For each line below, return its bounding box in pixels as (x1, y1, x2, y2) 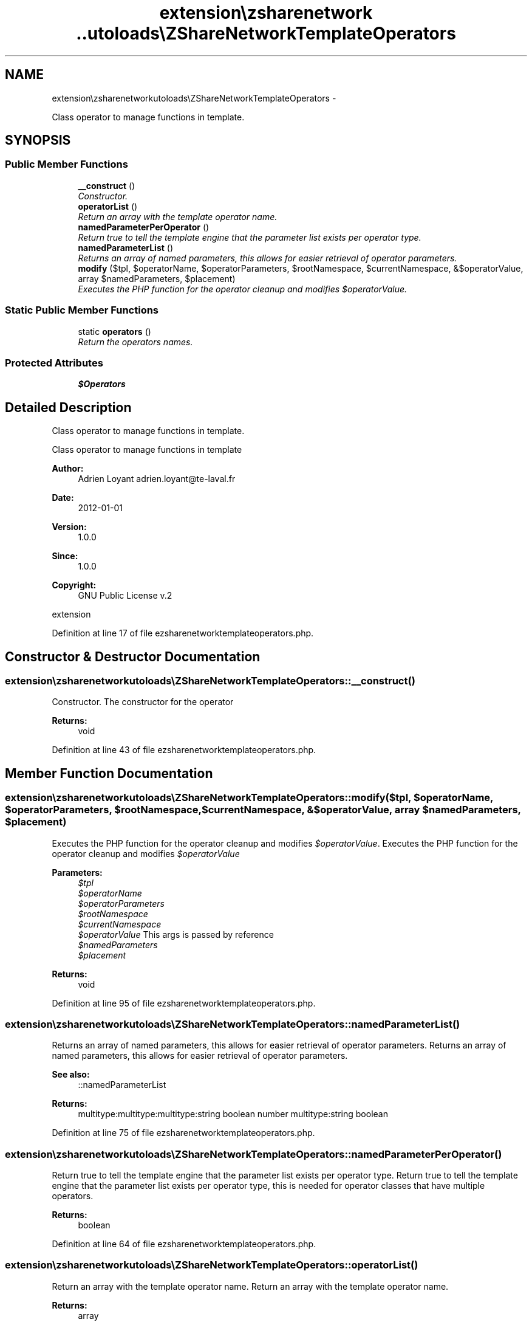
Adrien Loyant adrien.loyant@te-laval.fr (78, 473, 236, 484)
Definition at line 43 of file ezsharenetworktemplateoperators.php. (52, 745, 316, 755)
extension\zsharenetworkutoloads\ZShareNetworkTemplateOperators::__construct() (5, 675, 415, 687)
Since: (52, 551, 78, 562)
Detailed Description (5, 399, 132, 415)
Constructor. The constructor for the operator (52, 697, 234, 707)
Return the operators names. (78, 336, 193, 347)
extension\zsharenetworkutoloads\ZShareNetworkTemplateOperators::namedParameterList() (5, 1017, 460, 1030)
